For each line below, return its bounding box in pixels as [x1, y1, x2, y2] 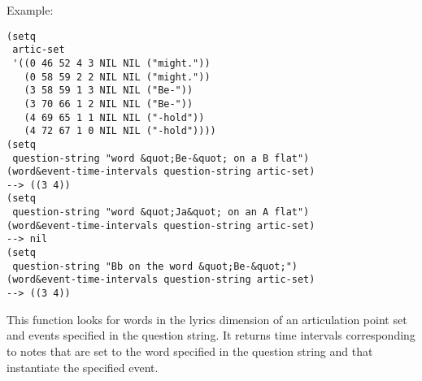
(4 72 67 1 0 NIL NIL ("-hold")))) [24, 125, 216, 137]
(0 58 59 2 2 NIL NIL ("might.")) [24, 71, 211, 83]
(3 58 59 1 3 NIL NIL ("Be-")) [24, 84, 194, 97]
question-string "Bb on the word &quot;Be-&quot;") [12, 260, 298, 272]
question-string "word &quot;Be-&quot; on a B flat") [12, 152, 310, 164]
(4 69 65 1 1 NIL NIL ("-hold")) [24, 111, 205, 123]
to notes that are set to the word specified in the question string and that [7, 342, 373, 359]
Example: [7, 2, 54, 18]
